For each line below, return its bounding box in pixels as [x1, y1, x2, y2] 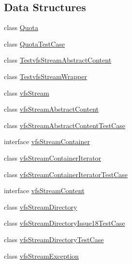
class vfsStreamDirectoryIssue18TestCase [4, 218, 125, 228]
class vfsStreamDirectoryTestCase [4, 234, 104, 244]
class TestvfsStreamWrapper [4, 71, 87, 81]
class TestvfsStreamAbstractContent [4, 55, 112, 65]
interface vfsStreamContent [4, 185, 85, 196]
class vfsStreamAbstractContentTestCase [4, 120, 125, 130]
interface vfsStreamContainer [4, 136, 90, 147]
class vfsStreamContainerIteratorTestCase [4, 169, 128, 179]
